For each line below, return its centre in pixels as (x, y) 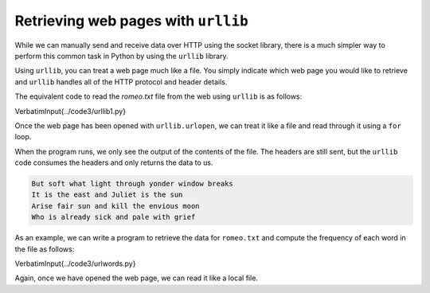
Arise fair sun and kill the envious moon (115, 206)
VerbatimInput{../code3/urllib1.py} (70, 111)
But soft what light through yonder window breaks (133, 184)
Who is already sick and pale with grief (113, 217)
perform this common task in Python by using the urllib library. (121, 56)
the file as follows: (45, 249)
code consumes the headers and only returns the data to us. (114, 162)
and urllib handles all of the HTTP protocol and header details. (121, 82)
